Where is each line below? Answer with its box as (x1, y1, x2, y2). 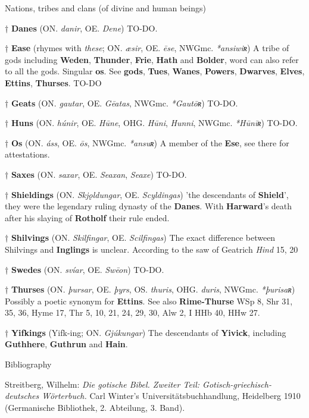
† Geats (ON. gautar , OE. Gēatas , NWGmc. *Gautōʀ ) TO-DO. (5, 96, 238, 109)
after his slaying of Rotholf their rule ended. (5, 211, 170, 224)
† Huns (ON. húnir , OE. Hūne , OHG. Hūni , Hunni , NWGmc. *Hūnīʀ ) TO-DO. (5, 117, 298, 129)
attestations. (5, 148, 50, 161)
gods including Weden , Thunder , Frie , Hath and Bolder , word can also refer (5, 53, 299, 65)
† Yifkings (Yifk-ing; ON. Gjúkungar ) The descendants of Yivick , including (5, 326, 286, 338)
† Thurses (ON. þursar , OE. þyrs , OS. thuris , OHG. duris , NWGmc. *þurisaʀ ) (5, 283, 295, 296)
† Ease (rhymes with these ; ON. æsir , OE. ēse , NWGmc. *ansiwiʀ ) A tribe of (5, 42, 289, 54)
